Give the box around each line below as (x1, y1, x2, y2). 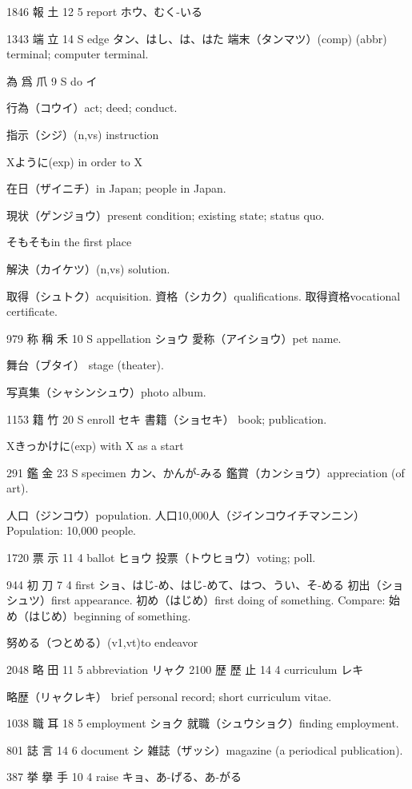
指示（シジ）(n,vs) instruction (6, 126, 159, 142)
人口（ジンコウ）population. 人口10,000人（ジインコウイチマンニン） (6, 506, 366, 523)
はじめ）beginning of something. (28, 607, 191, 624)
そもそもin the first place (6, 233, 132, 250)
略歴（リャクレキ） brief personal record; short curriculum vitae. (6, 687, 332, 704)
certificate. (6, 303, 58, 320)
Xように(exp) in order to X (6, 153, 143, 169)
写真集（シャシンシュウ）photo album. (6, 383, 206, 400)
